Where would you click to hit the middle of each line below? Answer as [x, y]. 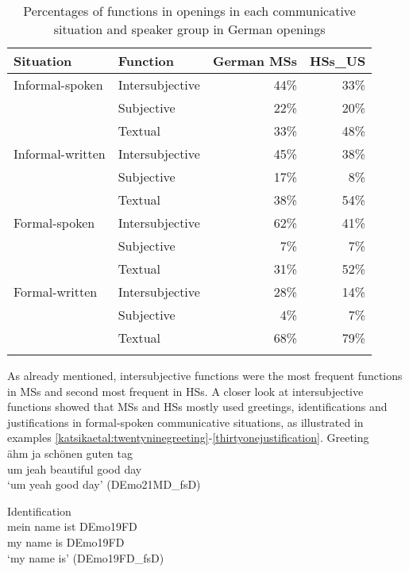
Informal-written [60, 154]
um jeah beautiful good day [75, 468]
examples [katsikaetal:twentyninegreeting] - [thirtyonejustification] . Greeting [188, 438]
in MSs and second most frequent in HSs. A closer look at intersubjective [185, 391]
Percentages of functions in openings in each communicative [189, 11]
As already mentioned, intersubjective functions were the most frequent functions [205, 375]
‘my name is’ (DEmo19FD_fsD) [86, 557]
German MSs [255, 61]
